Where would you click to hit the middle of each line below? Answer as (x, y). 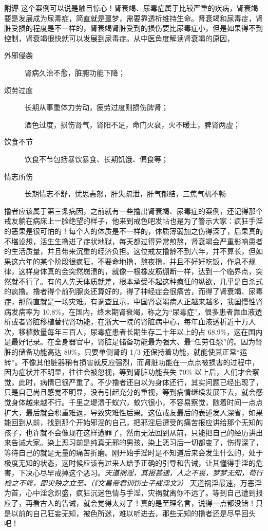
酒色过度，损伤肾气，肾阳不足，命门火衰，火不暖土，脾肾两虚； (132, 124)
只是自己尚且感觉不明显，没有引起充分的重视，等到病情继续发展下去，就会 (130, 392)
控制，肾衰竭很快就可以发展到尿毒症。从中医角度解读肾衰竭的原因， (119, 38)
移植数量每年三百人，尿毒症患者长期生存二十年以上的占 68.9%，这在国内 (140, 331)
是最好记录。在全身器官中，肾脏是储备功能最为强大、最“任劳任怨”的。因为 (130, 342)
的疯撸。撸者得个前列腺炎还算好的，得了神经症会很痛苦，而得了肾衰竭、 (126, 291)
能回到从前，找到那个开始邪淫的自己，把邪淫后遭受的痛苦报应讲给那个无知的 (133, 422)
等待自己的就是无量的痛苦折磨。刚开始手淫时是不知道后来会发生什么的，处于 (133, 452)
